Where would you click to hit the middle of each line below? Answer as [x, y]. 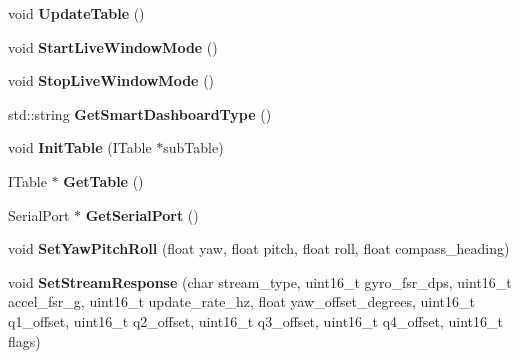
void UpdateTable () [76, 13]
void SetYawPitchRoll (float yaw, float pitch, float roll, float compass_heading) [259, 248]
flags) [24, 340]
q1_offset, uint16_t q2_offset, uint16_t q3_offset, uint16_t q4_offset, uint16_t [255, 320]
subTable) [193, 147]
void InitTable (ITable [80, 147]
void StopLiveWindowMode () [111, 80]
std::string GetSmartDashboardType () [140, 113]
